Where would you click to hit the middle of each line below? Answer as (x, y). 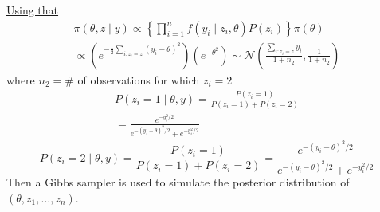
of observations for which (139, 79)
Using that (33, 10)
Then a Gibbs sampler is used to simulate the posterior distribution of (178, 182)
